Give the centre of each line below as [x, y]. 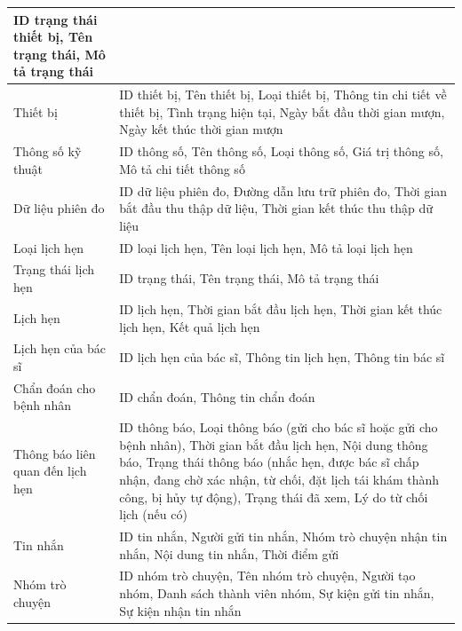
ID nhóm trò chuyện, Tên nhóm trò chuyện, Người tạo [267, 576]
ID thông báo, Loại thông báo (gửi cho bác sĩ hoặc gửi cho [279, 427]
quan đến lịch [50, 471]
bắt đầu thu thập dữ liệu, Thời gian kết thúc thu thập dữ [276, 208]
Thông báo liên [55, 453]
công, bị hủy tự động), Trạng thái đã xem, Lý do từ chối [274, 497]
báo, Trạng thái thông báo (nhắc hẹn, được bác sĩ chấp [269, 462]
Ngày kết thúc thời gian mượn [201, 129]
